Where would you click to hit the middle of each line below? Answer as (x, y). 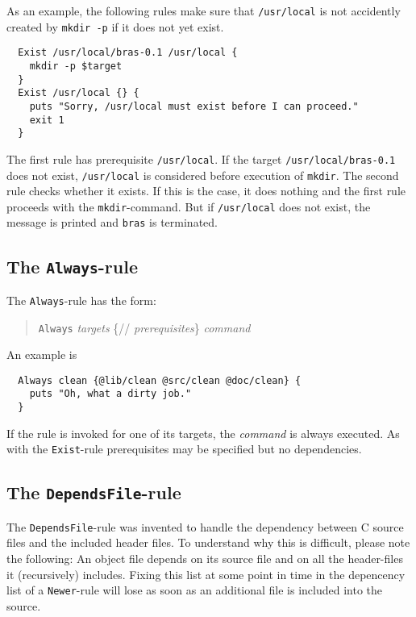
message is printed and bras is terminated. (112, 222)
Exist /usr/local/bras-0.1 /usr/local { (128, 53)
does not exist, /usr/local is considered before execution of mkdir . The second (203, 175)
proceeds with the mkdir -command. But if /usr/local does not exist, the (189, 206)
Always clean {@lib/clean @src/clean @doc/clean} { (160, 380)
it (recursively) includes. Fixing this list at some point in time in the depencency (206, 574)
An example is (42, 354)
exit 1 (47, 120)
